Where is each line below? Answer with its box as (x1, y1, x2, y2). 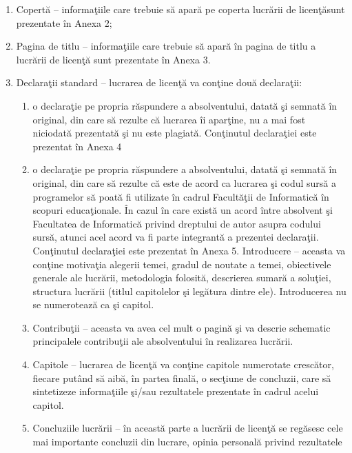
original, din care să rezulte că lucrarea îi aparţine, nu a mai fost (32, 112, 306, 126)
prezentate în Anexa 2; (16, 15, 112, 30)
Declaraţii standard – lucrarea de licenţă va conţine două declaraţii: (16, 75, 302, 90)
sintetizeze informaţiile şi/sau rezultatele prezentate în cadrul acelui (32, 384, 319, 399)
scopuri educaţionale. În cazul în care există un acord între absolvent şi (32, 203, 333, 217)
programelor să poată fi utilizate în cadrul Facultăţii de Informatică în (32, 189, 329, 203)
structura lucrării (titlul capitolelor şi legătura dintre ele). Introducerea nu (32, 283, 346, 298)
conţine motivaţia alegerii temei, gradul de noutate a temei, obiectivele (32, 256, 331, 271)
